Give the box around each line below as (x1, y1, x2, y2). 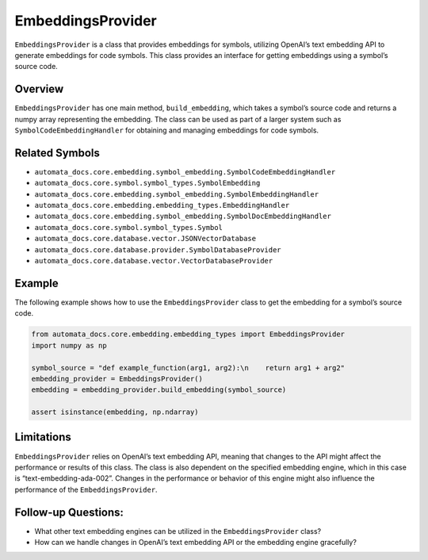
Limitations (14, 431, 71, 444)
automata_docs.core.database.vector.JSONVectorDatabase (34, 234, 257, 244)
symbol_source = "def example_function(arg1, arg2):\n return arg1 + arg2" (31, 363, 345, 372)
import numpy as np (31, 341, 107, 350)
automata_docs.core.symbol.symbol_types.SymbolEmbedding (34, 178, 261, 188)
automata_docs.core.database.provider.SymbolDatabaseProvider (34, 245, 281, 254)
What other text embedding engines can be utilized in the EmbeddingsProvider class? (34, 526, 321, 535)
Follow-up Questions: (14, 505, 124, 519)
